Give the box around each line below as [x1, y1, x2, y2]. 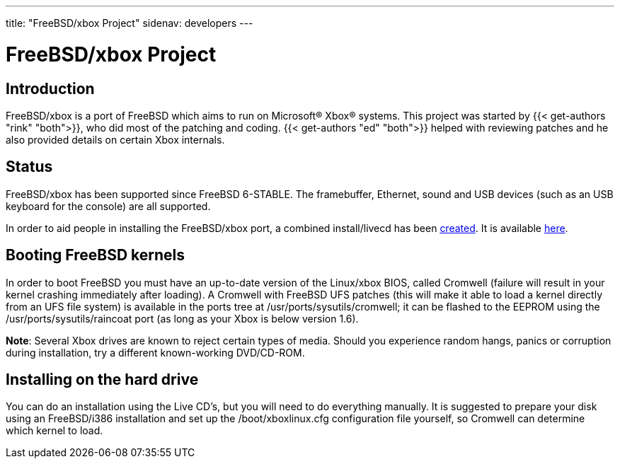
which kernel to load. [6, 424, 103, 437]
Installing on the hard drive [6, 371, 199, 389]
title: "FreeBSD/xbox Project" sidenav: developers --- [6, 17, 253, 29]
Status [6, 158, 53, 176]
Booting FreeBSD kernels [6, 246, 185, 265]
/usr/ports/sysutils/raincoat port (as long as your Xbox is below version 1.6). [6, 312, 359, 325]
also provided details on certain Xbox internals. [6, 133, 225, 146]
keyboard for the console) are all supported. [6, 199, 211, 212]
